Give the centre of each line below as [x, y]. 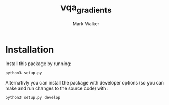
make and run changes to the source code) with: [57, 88]
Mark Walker [86, 23]
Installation [30, 49]
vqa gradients [86, 8]
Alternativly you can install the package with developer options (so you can [84, 83]
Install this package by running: [38, 64]
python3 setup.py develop [33, 98]
